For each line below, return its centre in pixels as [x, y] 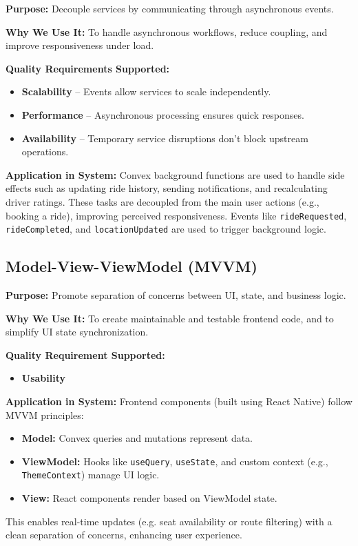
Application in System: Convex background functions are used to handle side [175, 174]
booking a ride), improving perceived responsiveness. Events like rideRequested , [176, 215]
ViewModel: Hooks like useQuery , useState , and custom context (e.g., [175, 461]
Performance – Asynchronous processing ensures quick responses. [163, 114]
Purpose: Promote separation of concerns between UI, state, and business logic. [176, 295]
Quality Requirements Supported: [88, 68]
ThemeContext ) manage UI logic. [91, 475]
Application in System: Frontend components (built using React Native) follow [179, 401]
